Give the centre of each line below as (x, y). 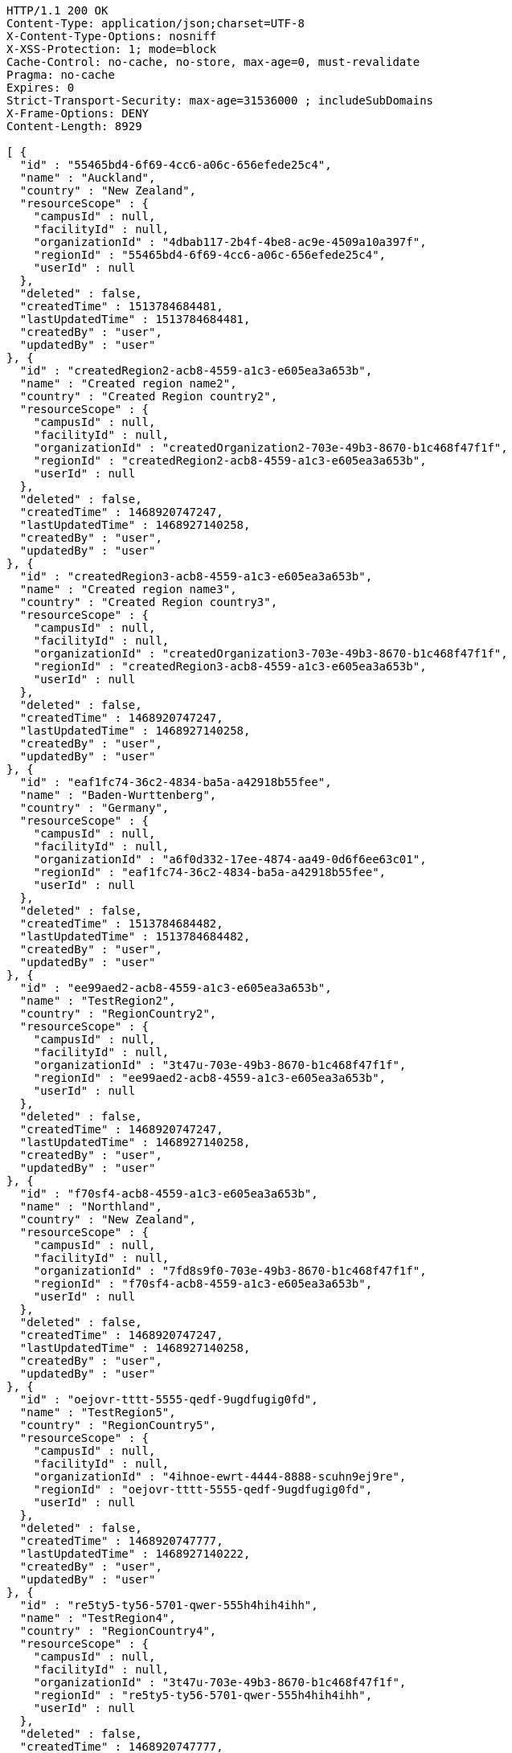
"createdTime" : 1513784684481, (121, 306)
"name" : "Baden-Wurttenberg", (118, 795)
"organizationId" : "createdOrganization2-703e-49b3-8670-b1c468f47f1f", (270, 448)
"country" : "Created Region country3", (149, 602)
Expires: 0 (41, 88)
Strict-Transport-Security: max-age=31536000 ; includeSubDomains (220, 100)
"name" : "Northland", (91, 1206)
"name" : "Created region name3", (128, 589)
